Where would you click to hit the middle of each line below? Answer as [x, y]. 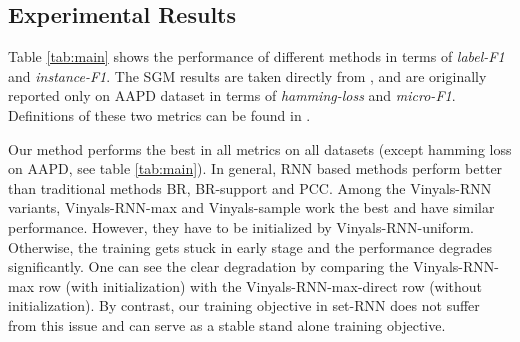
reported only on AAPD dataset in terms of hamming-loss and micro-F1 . [232, 95]
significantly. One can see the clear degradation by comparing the [208, 266]
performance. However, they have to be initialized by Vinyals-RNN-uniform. [241, 226]
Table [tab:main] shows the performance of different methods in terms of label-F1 [256, 56]
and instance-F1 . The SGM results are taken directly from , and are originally [247, 75]
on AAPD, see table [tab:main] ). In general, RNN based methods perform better [255, 168]
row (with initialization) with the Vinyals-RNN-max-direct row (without [260, 285]
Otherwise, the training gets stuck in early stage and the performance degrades [250, 246]
